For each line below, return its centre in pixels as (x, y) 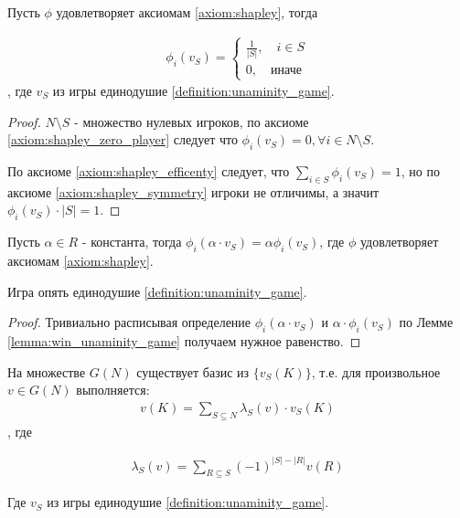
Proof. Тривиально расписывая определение (129, 322)
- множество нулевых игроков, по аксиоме (192, 121)
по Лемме (426, 322)
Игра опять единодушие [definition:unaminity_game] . (157, 291)
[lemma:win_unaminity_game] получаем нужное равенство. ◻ (184, 340)
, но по (421, 171)
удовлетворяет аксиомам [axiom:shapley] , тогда (187, 12)
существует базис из (193, 371)
